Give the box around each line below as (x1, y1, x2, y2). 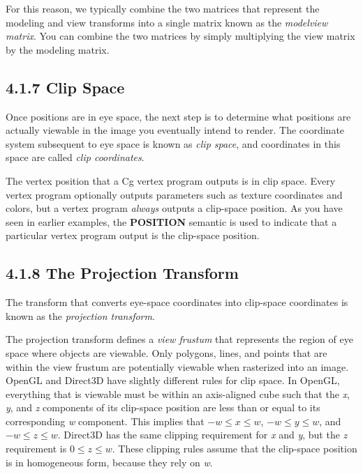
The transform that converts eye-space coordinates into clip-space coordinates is (6, 295, 348, 309)
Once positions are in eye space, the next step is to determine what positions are (6, 109, 351, 123)
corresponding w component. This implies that (6, 413, 205, 428)
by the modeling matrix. (6, 42, 110, 56)
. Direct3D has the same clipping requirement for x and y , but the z (57, 427, 348, 442)
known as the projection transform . (6, 308, 155, 323)
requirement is (6, 441, 67, 456)
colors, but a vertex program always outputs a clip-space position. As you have (6, 201, 343, 215)
